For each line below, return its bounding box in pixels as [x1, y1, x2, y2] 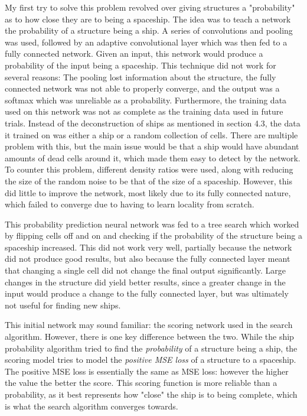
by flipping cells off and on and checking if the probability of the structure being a [5, 229, 302, 242]
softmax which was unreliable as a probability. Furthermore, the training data [5, 93, 287, 106]
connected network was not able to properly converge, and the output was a [5, 82, 280, 95]
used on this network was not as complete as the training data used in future [5, 105, 283, 118]
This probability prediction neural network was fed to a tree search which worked [5, 217, 299, 230]
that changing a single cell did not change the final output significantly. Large [5, 264, 286, 277]
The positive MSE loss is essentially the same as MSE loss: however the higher [5, 365, 289, 377]
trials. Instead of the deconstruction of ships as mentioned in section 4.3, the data [5, 116, 301, 129]
